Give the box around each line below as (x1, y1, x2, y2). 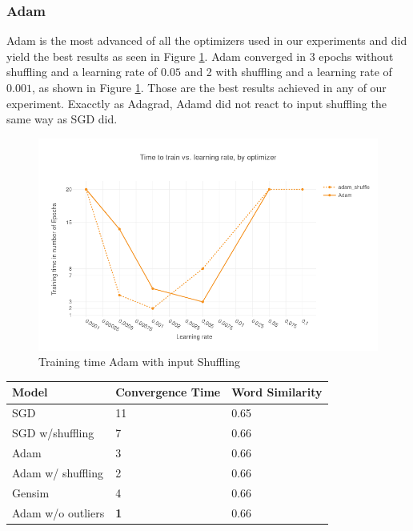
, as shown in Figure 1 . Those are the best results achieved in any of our (31, 79, 387, 95)
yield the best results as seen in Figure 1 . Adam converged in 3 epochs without (6, 47, 394, 64)
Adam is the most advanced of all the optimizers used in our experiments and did (6, 32, 407, 49)
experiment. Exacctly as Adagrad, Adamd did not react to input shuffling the (6, 95, 387, 111)
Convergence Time (115, 384, 221, 400)
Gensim (12, 484, 50, 501)
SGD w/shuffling (12, 424, 94, 441)
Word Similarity (231, 384, 323, 400)
